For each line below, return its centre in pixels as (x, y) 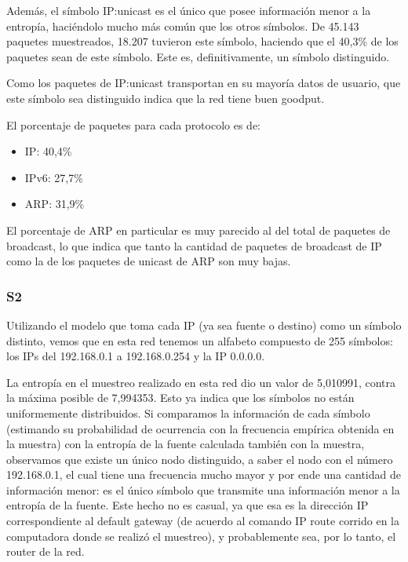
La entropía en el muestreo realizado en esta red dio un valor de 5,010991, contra (201, 382)
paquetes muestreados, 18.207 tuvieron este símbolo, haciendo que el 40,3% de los (202, 41)
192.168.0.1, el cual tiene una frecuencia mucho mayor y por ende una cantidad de (204, 474)
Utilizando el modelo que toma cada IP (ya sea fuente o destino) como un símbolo (204, 325)
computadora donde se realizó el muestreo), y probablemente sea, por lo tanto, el (201, 536)
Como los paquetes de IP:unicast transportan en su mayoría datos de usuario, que (204, 83)
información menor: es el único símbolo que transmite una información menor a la (203, 489)
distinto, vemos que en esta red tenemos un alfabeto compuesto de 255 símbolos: (200, 340)
